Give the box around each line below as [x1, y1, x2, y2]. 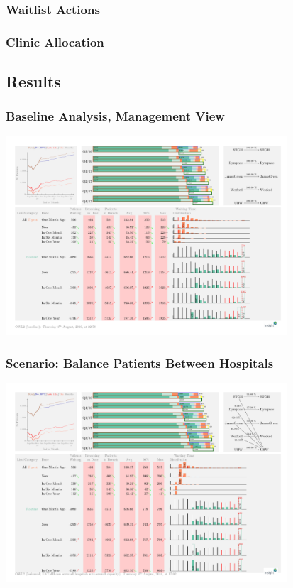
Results [6, 70, 61, 92]
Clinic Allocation [6, 33, 104, 50]
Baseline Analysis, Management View [6, 107, 225, 125]
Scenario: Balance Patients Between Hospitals [6, 354, 274, 371]
